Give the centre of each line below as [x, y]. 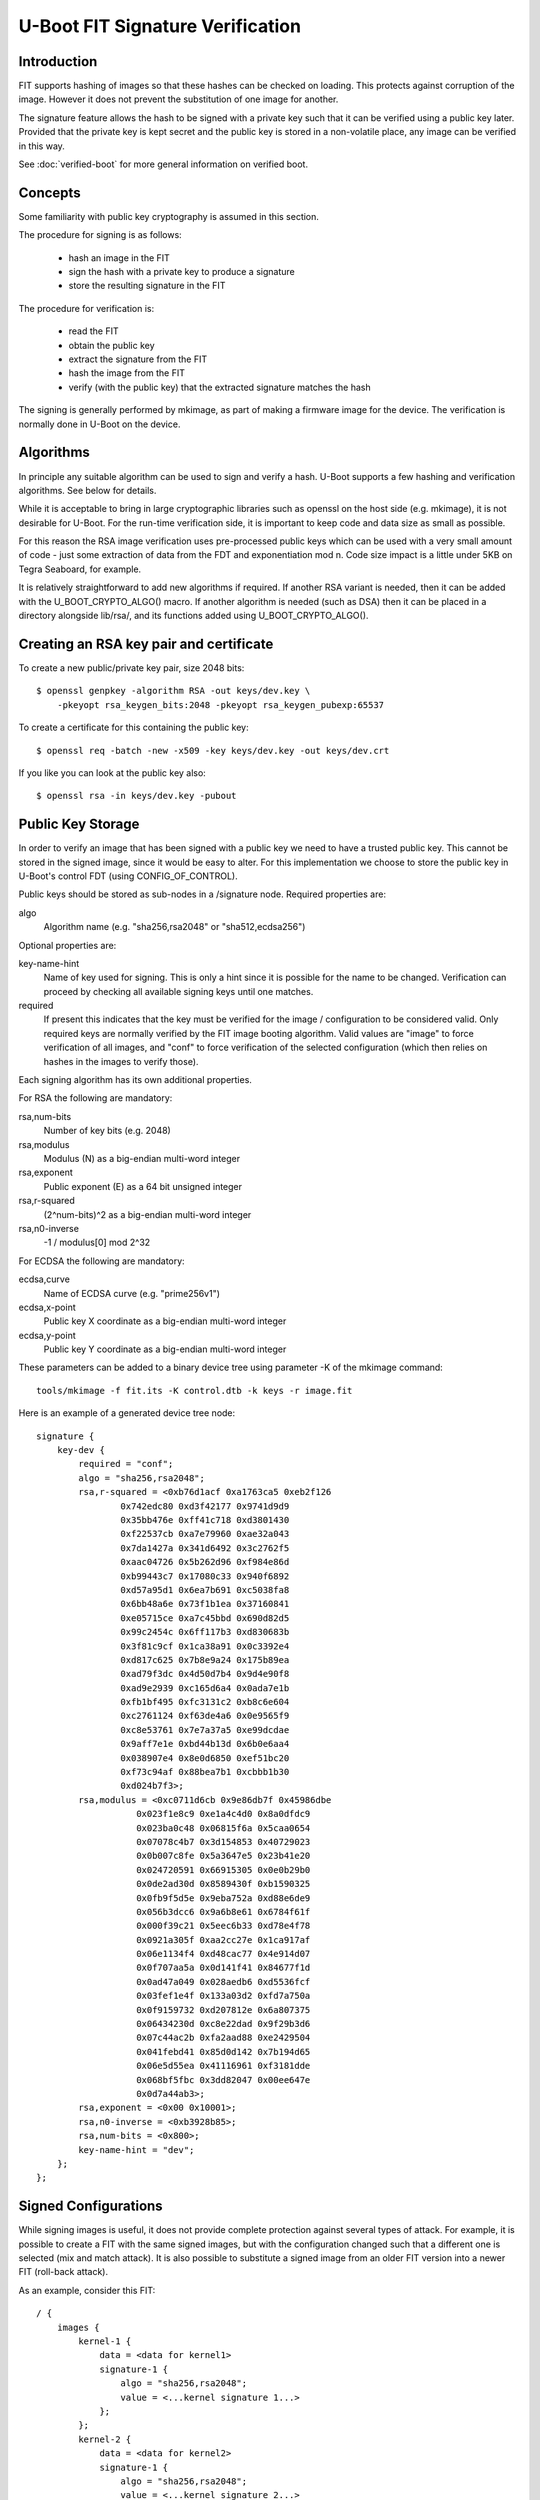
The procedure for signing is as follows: [100, 235]
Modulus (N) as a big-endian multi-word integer [142, 1158]
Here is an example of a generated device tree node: [127, 1413]
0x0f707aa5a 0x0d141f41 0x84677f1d [223, 1968]
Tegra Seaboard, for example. [80, 569]
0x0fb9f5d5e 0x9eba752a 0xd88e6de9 [223, 1898]
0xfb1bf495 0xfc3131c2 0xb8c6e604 [205, 1702]
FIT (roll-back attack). [63, 2272]
